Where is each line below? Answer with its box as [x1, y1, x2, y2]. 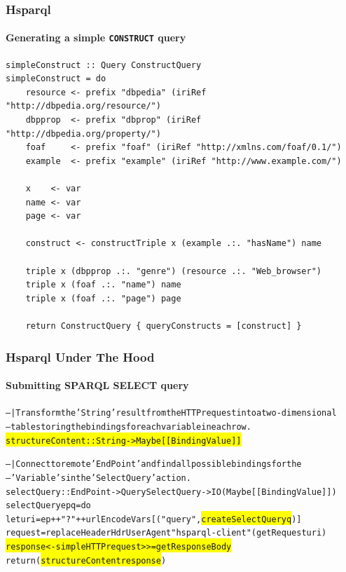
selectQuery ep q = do [6, 500, 91, 511]
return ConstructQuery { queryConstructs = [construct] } [25, 320, 302, 331]
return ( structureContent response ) [6, 555, 167, 566]
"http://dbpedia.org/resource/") [6, 101, 161, 111]
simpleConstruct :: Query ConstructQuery [6, 60, 202, 70]
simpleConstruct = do [6, 74, 106, 84]
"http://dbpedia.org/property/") [6, 128, 161, 139]
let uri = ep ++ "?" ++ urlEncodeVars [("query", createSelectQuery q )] [6, 514, 302, 524]
